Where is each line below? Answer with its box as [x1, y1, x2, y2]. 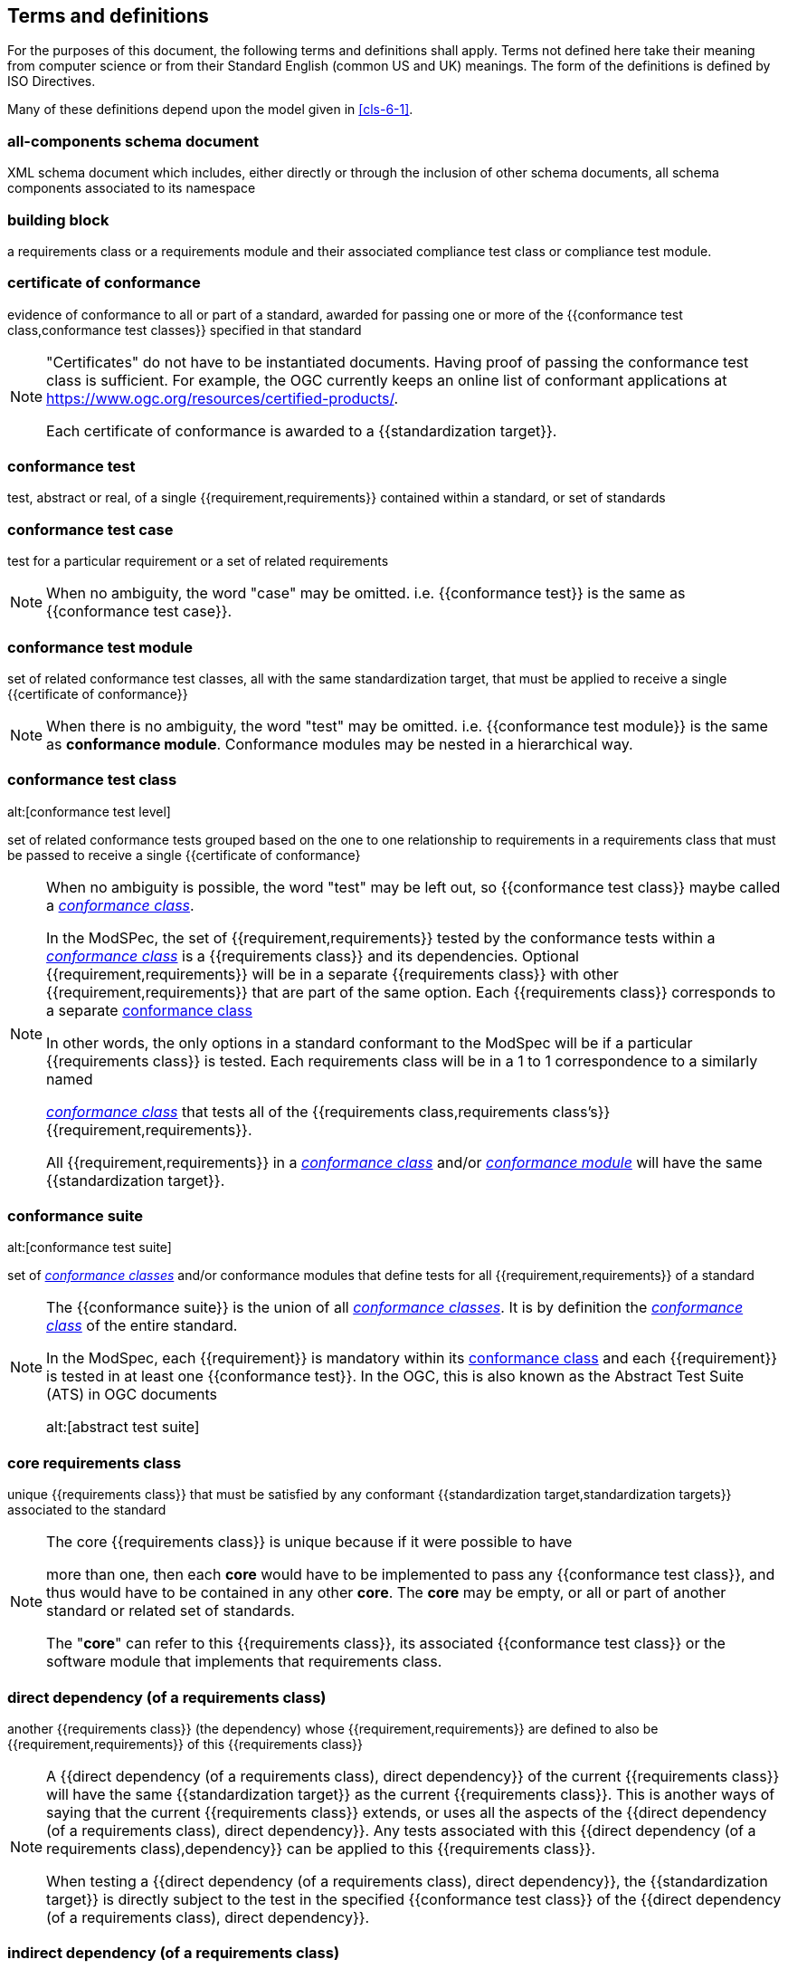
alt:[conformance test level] [7, 803, 171, 819]
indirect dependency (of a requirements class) [7, 1944, 340, 1963]
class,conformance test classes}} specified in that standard [7, 321, 362, 338]
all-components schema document [7, 131, 259, 150]
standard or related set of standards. [46, 1601, 295, 1620]
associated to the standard [7, 1502, 166, 1518]
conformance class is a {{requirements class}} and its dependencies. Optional [46, 946, 579, 965]
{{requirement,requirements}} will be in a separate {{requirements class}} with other [46, 964, 619, 983]
